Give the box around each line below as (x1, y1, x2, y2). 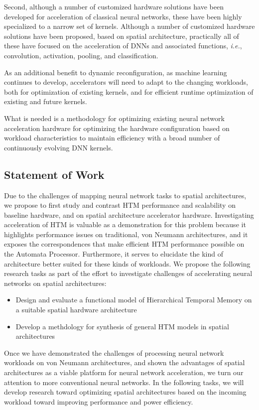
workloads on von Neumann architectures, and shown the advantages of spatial (4, 357, 245, 368)
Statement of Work (4, 166, 105, 182)
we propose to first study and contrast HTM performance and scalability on (4, 200, 236, 210)
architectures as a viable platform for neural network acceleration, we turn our (4, 367, 244, 378)
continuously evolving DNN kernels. (4, 142, 113, 152)
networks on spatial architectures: (4, 277, 107, 288)
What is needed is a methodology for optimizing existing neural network (4, 113, 225, 123)
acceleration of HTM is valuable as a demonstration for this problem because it (4, 219, 246, 230)
